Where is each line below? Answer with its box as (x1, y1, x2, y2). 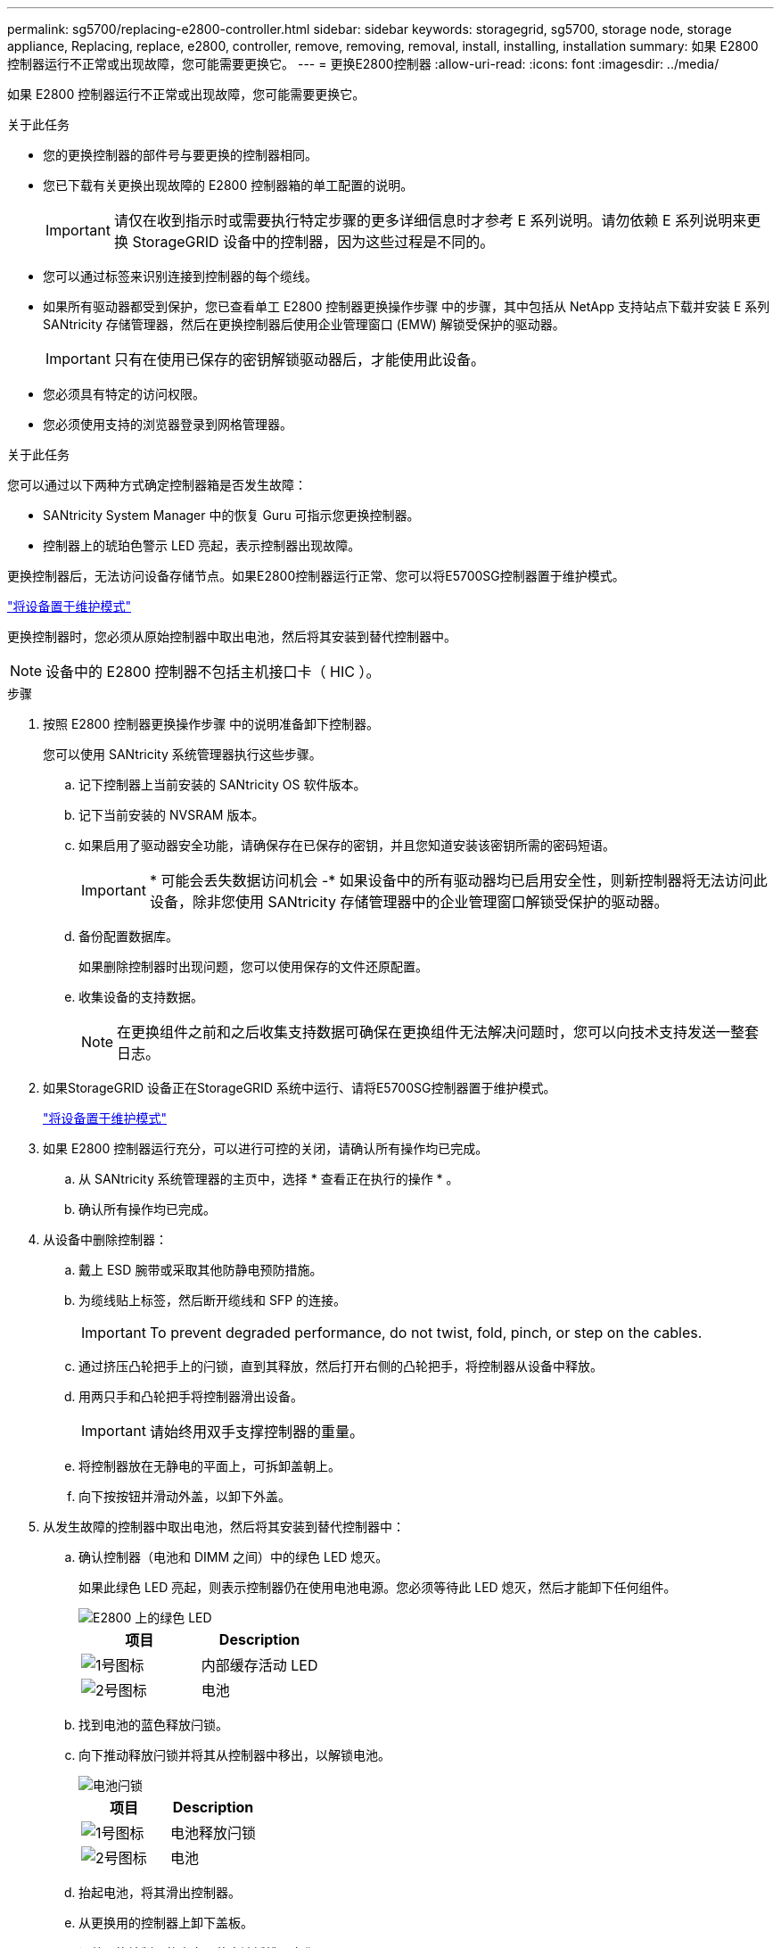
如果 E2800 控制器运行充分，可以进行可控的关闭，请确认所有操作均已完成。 (43, 1141, 489, 1156)
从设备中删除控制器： (43, 1232, 168, 1247)
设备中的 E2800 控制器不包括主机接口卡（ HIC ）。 (45, 663, 381, 681)
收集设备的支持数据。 (78, 989, 203, 1004)
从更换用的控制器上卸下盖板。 (78, 1915, 253, 1930)
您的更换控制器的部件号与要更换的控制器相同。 (43, 147, 317, 162)
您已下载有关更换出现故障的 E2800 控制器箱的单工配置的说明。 (43, 177, 414, 193)
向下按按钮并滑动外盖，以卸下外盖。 (78, 1489, 291, 1504)
